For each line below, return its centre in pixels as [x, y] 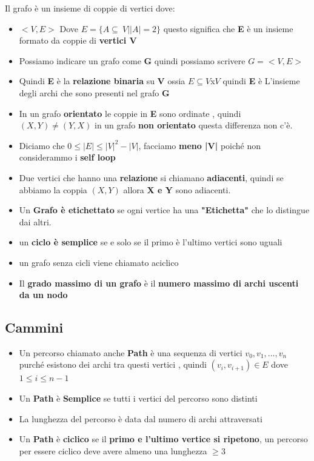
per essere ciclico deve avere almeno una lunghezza [113, 450]
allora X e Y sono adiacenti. [177, 189]
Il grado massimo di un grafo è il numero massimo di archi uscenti [159, 283]
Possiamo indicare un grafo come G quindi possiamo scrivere [132, 60]
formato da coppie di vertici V [78, 40]
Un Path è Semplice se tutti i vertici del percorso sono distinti [138, 398]
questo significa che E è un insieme [228, 28]
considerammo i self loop [67, 157]
